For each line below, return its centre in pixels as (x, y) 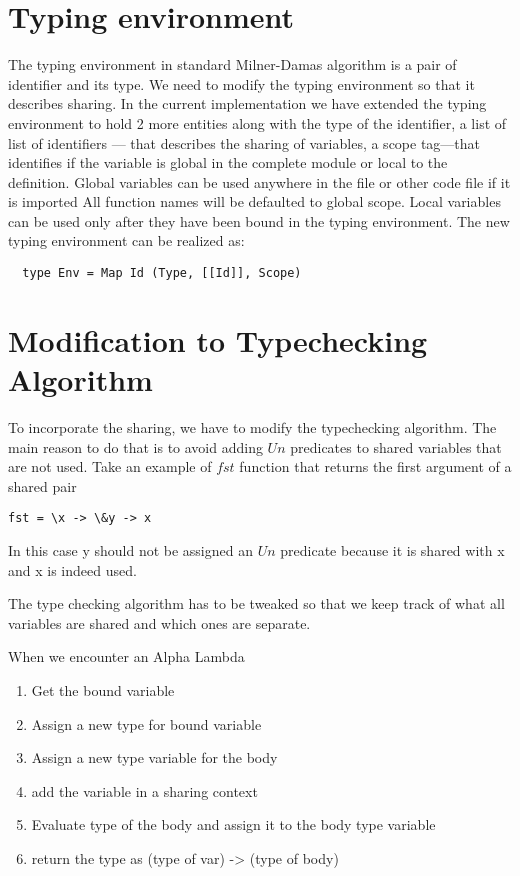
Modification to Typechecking (218, 339)
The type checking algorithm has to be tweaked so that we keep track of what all (256, 603)
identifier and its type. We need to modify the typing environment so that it (241, 83)
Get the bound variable (103, 690)
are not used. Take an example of (110, 466)
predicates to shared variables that (396, 446)
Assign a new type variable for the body (154, 757)
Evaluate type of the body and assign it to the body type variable (233, 824)
